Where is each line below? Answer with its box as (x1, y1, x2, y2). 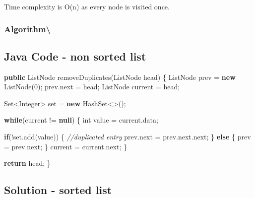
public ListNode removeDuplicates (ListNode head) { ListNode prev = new (4, 71, 236, 82)
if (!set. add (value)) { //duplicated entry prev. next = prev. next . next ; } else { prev (4, 132, 251, 142)
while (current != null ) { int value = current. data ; (4, 115, 158, 125)
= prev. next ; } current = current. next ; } (4, 141, 127, 151)
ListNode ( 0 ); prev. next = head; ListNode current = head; (4, 81, 180, 92)
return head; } (4, 158, 51, 168)
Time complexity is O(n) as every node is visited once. (4, 1, 170, 11)
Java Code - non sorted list (4, 48, 146, 64)
